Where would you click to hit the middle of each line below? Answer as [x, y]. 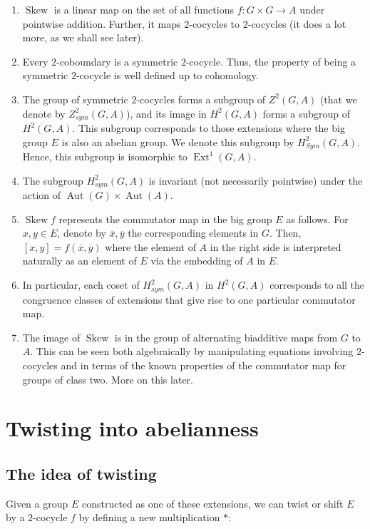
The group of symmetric [75, 99]
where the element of [150, 246]
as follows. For [317, 219]
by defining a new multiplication [149, 517]
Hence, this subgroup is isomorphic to [105, 156]
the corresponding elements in [193, 233]
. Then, [285, 233]
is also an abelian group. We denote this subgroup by [178, 142]
